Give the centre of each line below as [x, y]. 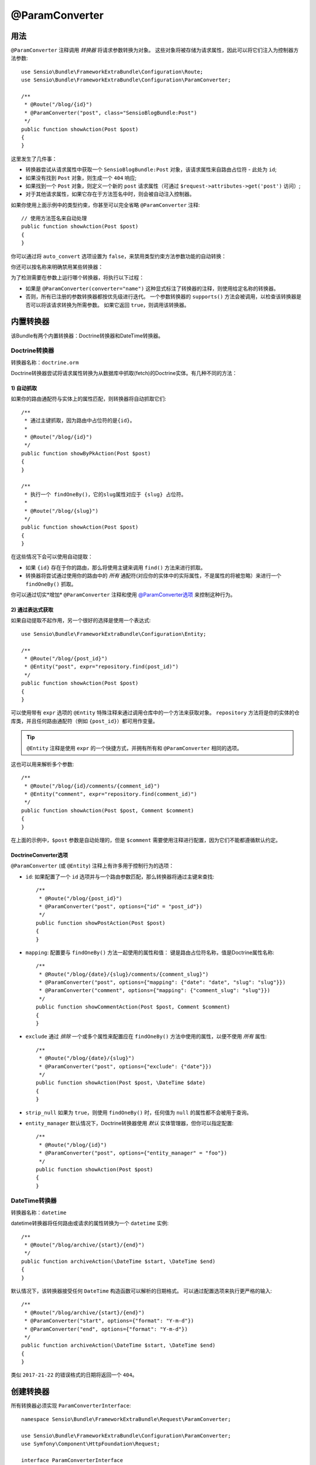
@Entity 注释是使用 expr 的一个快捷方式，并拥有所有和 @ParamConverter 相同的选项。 [134, 748]
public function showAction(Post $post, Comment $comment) [108, 810]
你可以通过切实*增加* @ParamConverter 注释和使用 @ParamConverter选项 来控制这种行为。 [123, 595]
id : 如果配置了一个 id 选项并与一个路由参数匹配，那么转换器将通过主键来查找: [120, 877]
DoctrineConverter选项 [39, 855]
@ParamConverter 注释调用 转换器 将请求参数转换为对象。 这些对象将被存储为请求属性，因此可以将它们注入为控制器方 [155, 50]
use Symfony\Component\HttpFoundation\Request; [91, 1444]
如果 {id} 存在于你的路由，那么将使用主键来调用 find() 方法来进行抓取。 [116, 567]
